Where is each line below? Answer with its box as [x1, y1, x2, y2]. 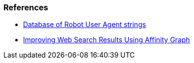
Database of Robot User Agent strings [23, 20, 146, 29]
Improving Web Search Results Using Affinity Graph [23, 35, 190, 44]
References [3, 2, 48, 12]
